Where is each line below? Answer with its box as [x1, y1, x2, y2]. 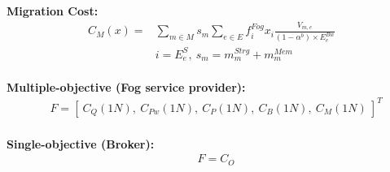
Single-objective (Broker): [7, 135, 155, 152]
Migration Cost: [7, 2, 99, 19]
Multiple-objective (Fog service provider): [7, 78, 246, 95]
